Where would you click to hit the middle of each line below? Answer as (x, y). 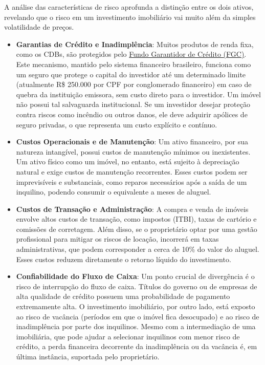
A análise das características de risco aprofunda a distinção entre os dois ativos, (129, 7)
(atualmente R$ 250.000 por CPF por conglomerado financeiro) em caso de (134, 84)
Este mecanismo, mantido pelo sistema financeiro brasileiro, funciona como (134, 64)
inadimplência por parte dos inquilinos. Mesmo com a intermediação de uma (136, 326)
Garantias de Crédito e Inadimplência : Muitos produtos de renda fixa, (135, 44)
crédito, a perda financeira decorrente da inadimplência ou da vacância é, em (137, 346)
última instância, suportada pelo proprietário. (88, 356)
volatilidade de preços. (39, 27)
